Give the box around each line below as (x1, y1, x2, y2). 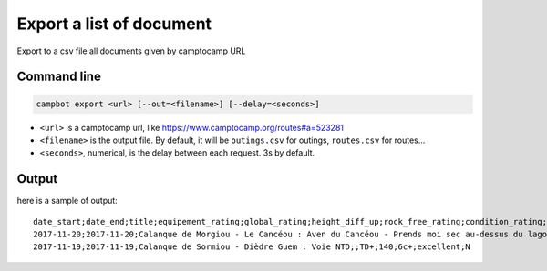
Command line (16, 69, 102, 85)
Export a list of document (16, 14, 212, 34)
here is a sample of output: (16, 196, 118, 206)
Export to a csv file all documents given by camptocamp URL (16, 45, 246, 56)
